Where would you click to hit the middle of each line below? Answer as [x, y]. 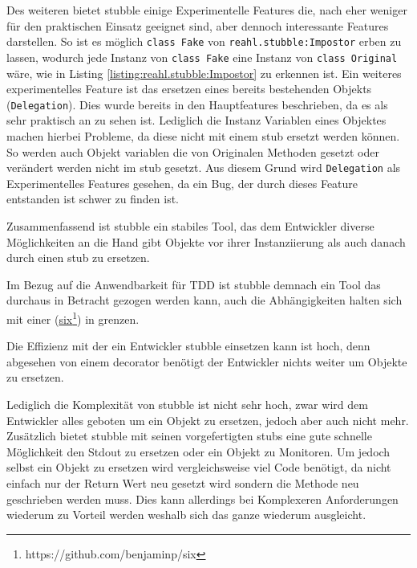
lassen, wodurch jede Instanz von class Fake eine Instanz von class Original [202, 57]
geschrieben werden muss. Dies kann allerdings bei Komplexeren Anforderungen [202, 499]
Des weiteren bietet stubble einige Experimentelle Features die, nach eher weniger [207, 10]
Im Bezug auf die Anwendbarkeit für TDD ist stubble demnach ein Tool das [194, 284]
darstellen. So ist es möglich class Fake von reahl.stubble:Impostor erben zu [204, 41]
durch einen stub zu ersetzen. [78, 257]
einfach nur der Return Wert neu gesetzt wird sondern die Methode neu [183, 482]
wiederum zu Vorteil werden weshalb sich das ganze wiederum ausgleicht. [186, 515]
